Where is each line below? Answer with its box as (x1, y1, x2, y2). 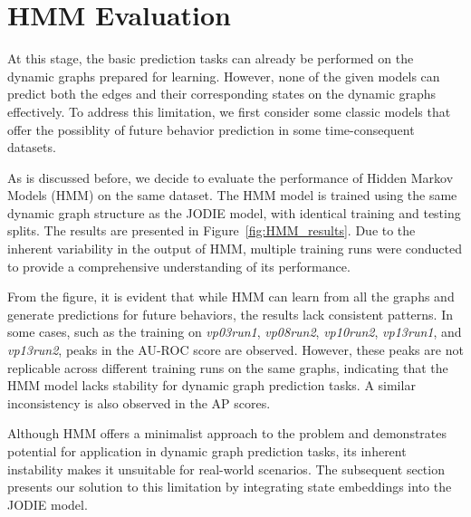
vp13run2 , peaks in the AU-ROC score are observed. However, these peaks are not (7, 340, 464, 359)
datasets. (7, 138, 56, 157)
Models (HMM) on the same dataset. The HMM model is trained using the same (7, 186, 457, 205)
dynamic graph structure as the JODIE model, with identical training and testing (7, 203, 461, 222)
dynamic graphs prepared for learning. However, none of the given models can (7, 66, 440, 85)
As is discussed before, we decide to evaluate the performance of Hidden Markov (7, 168, 454, 187)
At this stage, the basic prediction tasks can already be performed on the (7, 49, 414, 68)
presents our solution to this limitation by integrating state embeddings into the (7, 477, 452, 496)
